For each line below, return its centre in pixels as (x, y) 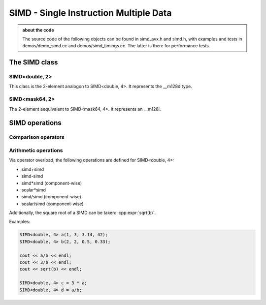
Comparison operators (37, 137)
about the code (38, 30)
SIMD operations (35, 123)
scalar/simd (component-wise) (52, 204)
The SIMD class (33, 62)
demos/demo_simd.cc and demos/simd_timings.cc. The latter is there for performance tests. (116, 46)
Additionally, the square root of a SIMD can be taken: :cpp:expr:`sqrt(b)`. (83, 213)
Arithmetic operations (36, 150)
